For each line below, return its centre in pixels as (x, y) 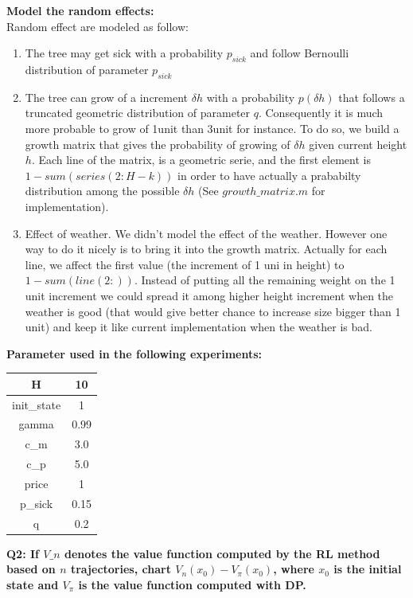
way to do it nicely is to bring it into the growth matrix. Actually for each (206, 249)
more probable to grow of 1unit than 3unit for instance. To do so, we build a (212, 128)
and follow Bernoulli (300, 53)
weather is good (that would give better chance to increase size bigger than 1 (213, 311)
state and (33, 584)
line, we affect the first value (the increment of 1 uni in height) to (185, 264)
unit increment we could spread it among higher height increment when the (209, 295)
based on (31, 569)
